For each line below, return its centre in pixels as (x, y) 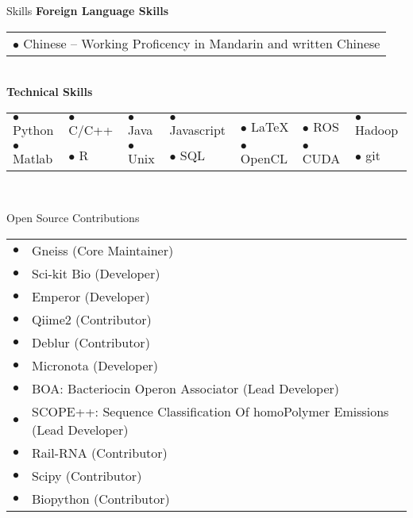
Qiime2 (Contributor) (92, 319)
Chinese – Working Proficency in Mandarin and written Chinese (202, 43)
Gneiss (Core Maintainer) (103, 250)
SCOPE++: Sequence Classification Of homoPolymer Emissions (210, 411)
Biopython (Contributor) (101, 498)
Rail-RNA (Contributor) (100, 452)
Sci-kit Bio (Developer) (96, 273)
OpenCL (264, 158)
